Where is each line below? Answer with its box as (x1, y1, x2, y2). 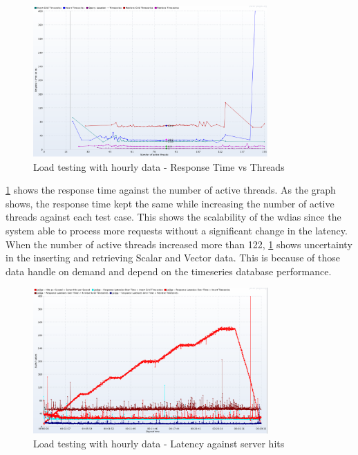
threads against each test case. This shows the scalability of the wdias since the (6, 210, 341, 224)
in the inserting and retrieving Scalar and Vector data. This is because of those (6, 250, 340, 265)
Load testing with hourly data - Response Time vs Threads (33, 159, 285, 174)
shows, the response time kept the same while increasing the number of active (6, 196, 335, 210)
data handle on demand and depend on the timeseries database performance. (6, 263, 332, 278)
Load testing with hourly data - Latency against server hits (33, 436, 285, 450)
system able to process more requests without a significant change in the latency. (6, 223, 348, 237)
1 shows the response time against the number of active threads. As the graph (6, 183, 336, 197)
